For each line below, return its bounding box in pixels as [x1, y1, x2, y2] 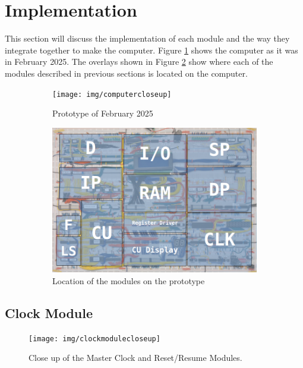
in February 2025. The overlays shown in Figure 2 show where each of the [5, 55, 273, 68]
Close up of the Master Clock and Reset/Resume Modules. [29, 351, 242, 364]
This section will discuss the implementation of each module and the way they [5, 32, 290, 45]
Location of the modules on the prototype [52, 274, 205, 287]
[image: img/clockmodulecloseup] [29, 334, 160, 343]
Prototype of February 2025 [52, 107, 153, 119]
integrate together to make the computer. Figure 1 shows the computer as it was [5, 43, 298, 56]
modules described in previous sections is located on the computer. [5, 67, 248, 79]
